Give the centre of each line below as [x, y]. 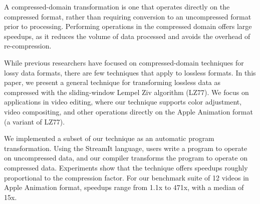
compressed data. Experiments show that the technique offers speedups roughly [126, 167]
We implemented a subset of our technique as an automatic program [109, 138]
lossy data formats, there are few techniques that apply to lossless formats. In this [130, 72]
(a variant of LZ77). [35, 121]
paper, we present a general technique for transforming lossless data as [112, 82]
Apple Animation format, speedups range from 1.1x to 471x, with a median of [124, 187]
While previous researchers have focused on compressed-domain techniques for [124, 62]
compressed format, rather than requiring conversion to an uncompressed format [128, 16]
